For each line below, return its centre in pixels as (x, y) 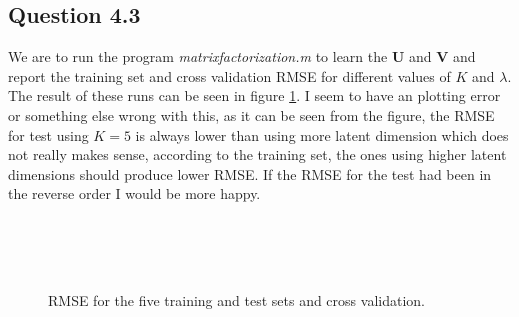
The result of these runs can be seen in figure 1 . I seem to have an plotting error (254, 95)
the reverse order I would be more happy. (134, 193)
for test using (48, 134)
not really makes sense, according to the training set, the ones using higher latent (257, 154)
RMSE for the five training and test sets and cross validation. (236, 299)
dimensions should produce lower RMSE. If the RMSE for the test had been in (250, 173)
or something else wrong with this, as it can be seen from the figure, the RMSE (251, 114)
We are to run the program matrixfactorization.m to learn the (198, 56)
